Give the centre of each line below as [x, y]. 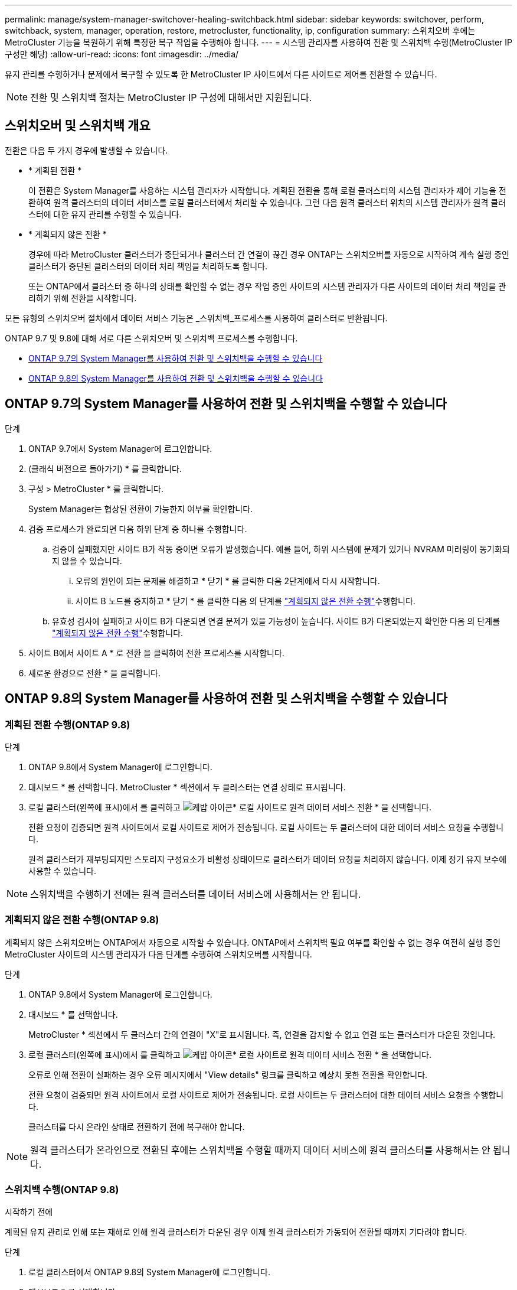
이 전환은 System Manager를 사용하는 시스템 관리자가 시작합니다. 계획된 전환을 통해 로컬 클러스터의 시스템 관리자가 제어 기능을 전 [267, 190]
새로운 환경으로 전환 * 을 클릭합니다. [94, 673]
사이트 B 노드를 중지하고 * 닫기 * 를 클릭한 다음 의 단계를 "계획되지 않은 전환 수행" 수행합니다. [246, 601]
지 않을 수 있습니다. [87, 561]
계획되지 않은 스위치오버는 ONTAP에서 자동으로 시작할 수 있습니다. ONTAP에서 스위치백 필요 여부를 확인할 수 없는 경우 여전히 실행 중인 [253, 942]
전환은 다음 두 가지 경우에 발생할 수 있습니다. [86, 150]
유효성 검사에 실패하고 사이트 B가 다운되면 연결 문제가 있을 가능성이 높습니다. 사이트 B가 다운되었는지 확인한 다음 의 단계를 [276, 621]
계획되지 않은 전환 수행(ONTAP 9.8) [82, 920]
